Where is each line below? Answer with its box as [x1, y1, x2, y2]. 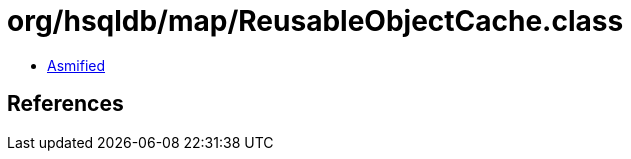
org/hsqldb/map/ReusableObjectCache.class [7, 4, 624, 38]
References [7, 91, 124, 117]
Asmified [47, 56, 106, 74]
